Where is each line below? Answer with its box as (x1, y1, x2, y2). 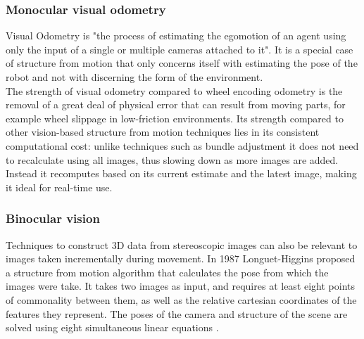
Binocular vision (6, 210, 100, 227)
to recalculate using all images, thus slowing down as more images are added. (6, 152, 339, 167)
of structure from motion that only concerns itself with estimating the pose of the (6, 56, 358, 70)
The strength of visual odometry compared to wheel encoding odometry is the (6, 83, 343, 98)
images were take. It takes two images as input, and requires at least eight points (6, 279, 356, 293)
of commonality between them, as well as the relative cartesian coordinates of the (6, 292, 357, 307)
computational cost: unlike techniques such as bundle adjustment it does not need (6, 138, 359, 153)
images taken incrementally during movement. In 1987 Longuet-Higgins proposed (6, 251, 356, 266)
